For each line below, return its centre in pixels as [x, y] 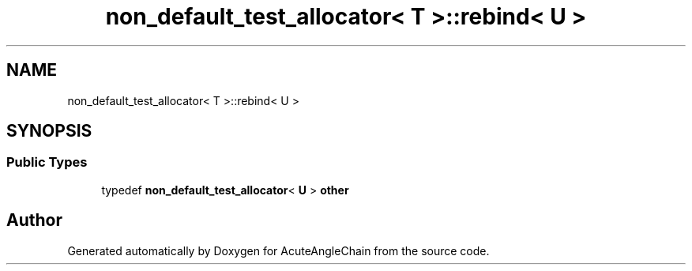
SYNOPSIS [49, 131]
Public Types [47, 162]
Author [34, 220]
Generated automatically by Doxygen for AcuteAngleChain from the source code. [278, 250]
